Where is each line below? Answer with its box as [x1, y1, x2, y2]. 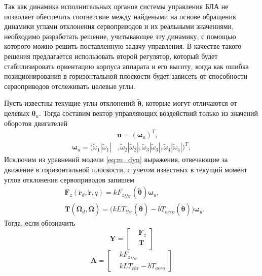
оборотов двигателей [4, 117, 67, 128]
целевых [4, 108, 29, 118]
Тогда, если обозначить [4, 218, 76, 228]
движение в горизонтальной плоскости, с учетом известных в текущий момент [4, 164, 247, 174]
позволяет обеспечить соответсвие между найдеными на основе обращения [4, 11, 236, 21]
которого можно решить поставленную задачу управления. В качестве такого [4, 41, 242, 51]
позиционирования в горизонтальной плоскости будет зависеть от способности [4, 71, 248, 81]
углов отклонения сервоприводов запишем [4, 174, 134, 185]
